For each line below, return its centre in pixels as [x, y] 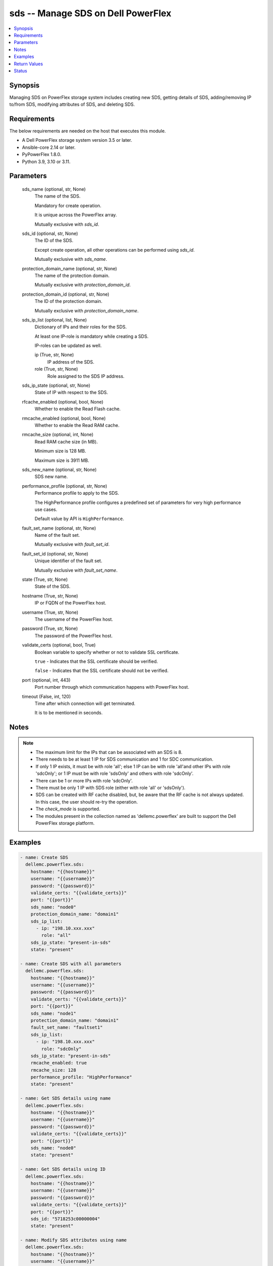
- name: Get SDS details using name [65, 1098]
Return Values [28, 64]
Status [20, 70]
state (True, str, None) [45, 579]
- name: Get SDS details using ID [63, 1169]
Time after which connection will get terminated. [85, 703]
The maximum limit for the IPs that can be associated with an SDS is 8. [109, 753]
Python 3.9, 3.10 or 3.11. [46, 162]
